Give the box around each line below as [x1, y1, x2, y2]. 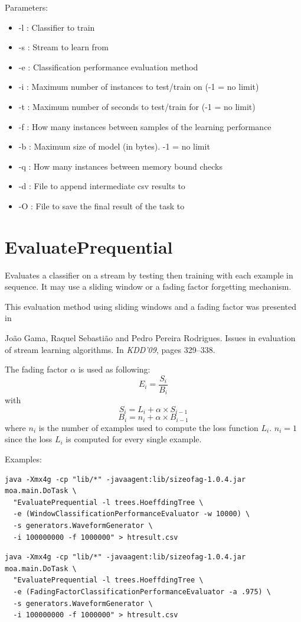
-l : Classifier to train [18, 21, 95, 33]
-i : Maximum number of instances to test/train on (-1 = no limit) [18, 80, 259, 93]
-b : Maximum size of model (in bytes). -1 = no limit [18, 140, 210, 153]
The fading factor [5, 363, 68, 375]
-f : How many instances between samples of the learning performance [18, 120, 271, 132]
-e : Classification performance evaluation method [18, 60, 198, 73]
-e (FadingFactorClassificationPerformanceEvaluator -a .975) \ [13, 587, 271, 596]
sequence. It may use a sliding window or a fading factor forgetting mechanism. [5, 280, 292, 293]
